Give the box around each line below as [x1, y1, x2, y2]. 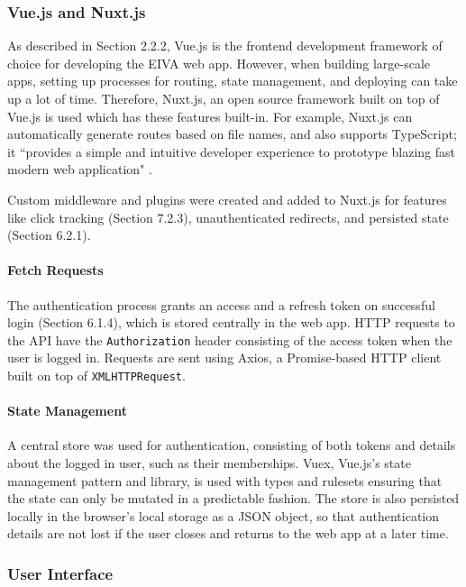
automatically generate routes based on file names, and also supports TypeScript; [7, 124, 457, 143]
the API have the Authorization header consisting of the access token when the [7, 330, 452, 349]
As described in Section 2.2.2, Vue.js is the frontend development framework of [7, 36, 443, 55]
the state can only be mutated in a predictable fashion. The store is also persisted [7, 489, 460, 508]
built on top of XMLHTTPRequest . [7, 365, 186, 384]
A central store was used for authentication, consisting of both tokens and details [7, 436, 456, 454]
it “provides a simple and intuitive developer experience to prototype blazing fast [7, 142, 456, 161]
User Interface [7, 562, 114, 584]
